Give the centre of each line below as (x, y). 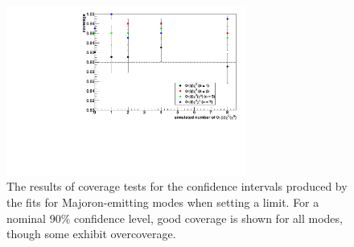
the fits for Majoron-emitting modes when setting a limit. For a (163, 202)
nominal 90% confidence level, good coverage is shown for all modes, (175, 218)
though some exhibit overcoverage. (91, 234)
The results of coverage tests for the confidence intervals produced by (177, 186)
